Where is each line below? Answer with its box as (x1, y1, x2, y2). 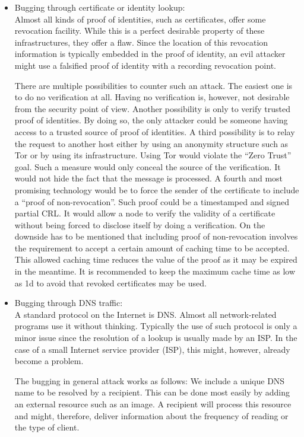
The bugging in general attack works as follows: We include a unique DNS (14, 374, 285, 387)
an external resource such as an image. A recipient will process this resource (14, 398, 292, 410)
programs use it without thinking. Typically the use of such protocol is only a (14, 320, 297, 332)
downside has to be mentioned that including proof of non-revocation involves (14, 230, 298, 243)
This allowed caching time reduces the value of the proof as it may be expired (14, 253, 297, 266)
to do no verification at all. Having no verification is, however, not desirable (14, 91, 290, 103)
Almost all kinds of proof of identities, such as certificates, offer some (14, 12, 266, 25)
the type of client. (14, 421, 80, 433)
